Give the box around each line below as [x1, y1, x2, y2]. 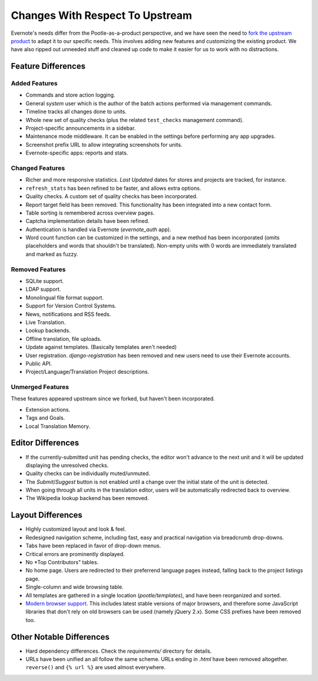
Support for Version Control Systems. [25, 302, 117, 310]
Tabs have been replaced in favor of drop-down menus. [25, 542, 161, 550]
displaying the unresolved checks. [25, 462, 109, 469]
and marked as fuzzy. [25, 251, 78, 258]
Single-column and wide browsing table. [25, 584, 124, 591]
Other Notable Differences [11, 631, 110, 642]
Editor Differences [11, 438, 79, 448]
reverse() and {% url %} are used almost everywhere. [25, 664, 166, 671]
